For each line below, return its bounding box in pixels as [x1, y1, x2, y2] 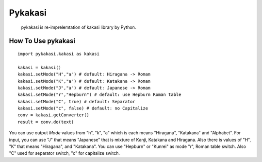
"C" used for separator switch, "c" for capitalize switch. [9, 150, 120, 156]
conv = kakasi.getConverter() [17, 112, 90, 118]
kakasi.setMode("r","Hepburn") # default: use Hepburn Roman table [17, 92, 181, 97]
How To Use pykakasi [9, 37, 75, 45]
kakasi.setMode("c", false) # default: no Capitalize [17, 106, 148, 111]
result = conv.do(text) [17, 119, 74, 125]
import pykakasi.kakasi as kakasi [17, 51, 99, 56]
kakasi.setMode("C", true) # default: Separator [17, 99, 135, 104]
